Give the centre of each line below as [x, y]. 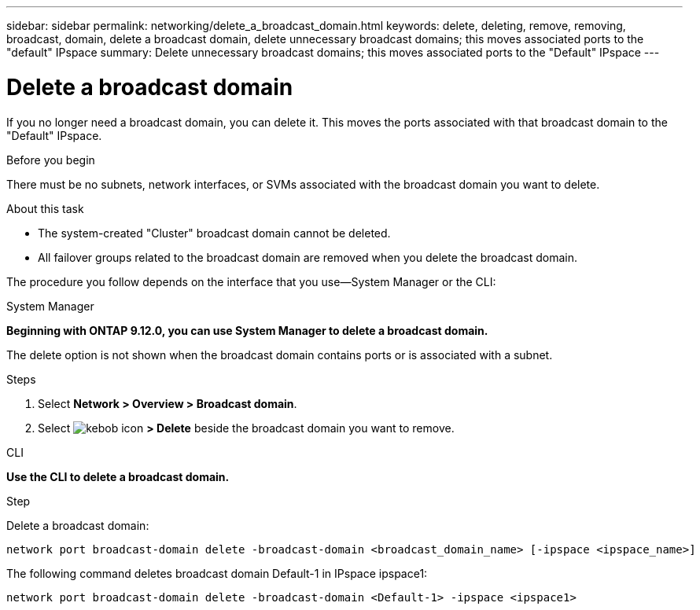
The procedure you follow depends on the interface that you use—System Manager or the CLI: [251, 281]
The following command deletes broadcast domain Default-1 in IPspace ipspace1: [217, 573]
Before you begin [51, 160]
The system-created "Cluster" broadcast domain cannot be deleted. [214, 233]
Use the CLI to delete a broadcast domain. [118, 476]
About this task [45, 208]
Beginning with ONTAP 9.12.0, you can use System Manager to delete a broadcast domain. [247, 330]
